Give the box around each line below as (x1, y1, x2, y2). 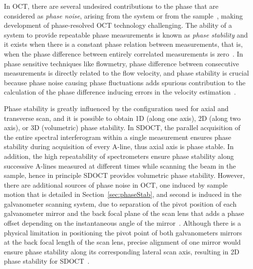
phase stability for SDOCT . (4, 256, 90, 266)
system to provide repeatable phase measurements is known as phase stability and (4, 29, 248, 39)
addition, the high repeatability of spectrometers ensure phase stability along (4, 151, 234, 161)
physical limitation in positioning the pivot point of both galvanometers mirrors (4, 227, 242, 237)
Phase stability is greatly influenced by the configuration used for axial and (4, 103, 229, 113)
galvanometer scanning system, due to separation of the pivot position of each (4, 198, 237, 209)
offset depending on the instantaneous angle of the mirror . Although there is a (4, 218, 241, 228)
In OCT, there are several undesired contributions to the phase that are (4, 1, 218, 11)
